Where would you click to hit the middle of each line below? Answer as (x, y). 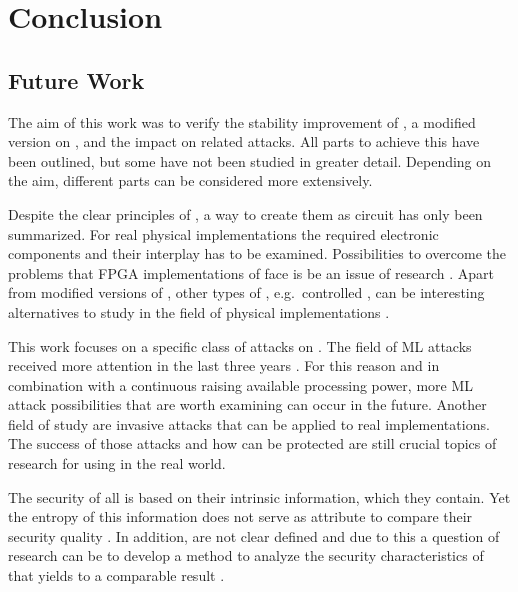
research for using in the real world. (117, 463)
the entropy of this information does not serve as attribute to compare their (240, 516)
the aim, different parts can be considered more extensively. (190, 180)
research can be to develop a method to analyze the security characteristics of (246, 555)
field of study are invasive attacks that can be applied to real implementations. (249, 423)
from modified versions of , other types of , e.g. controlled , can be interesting (246, 292)
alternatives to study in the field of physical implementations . (199, 311)
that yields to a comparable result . (116, 575)
